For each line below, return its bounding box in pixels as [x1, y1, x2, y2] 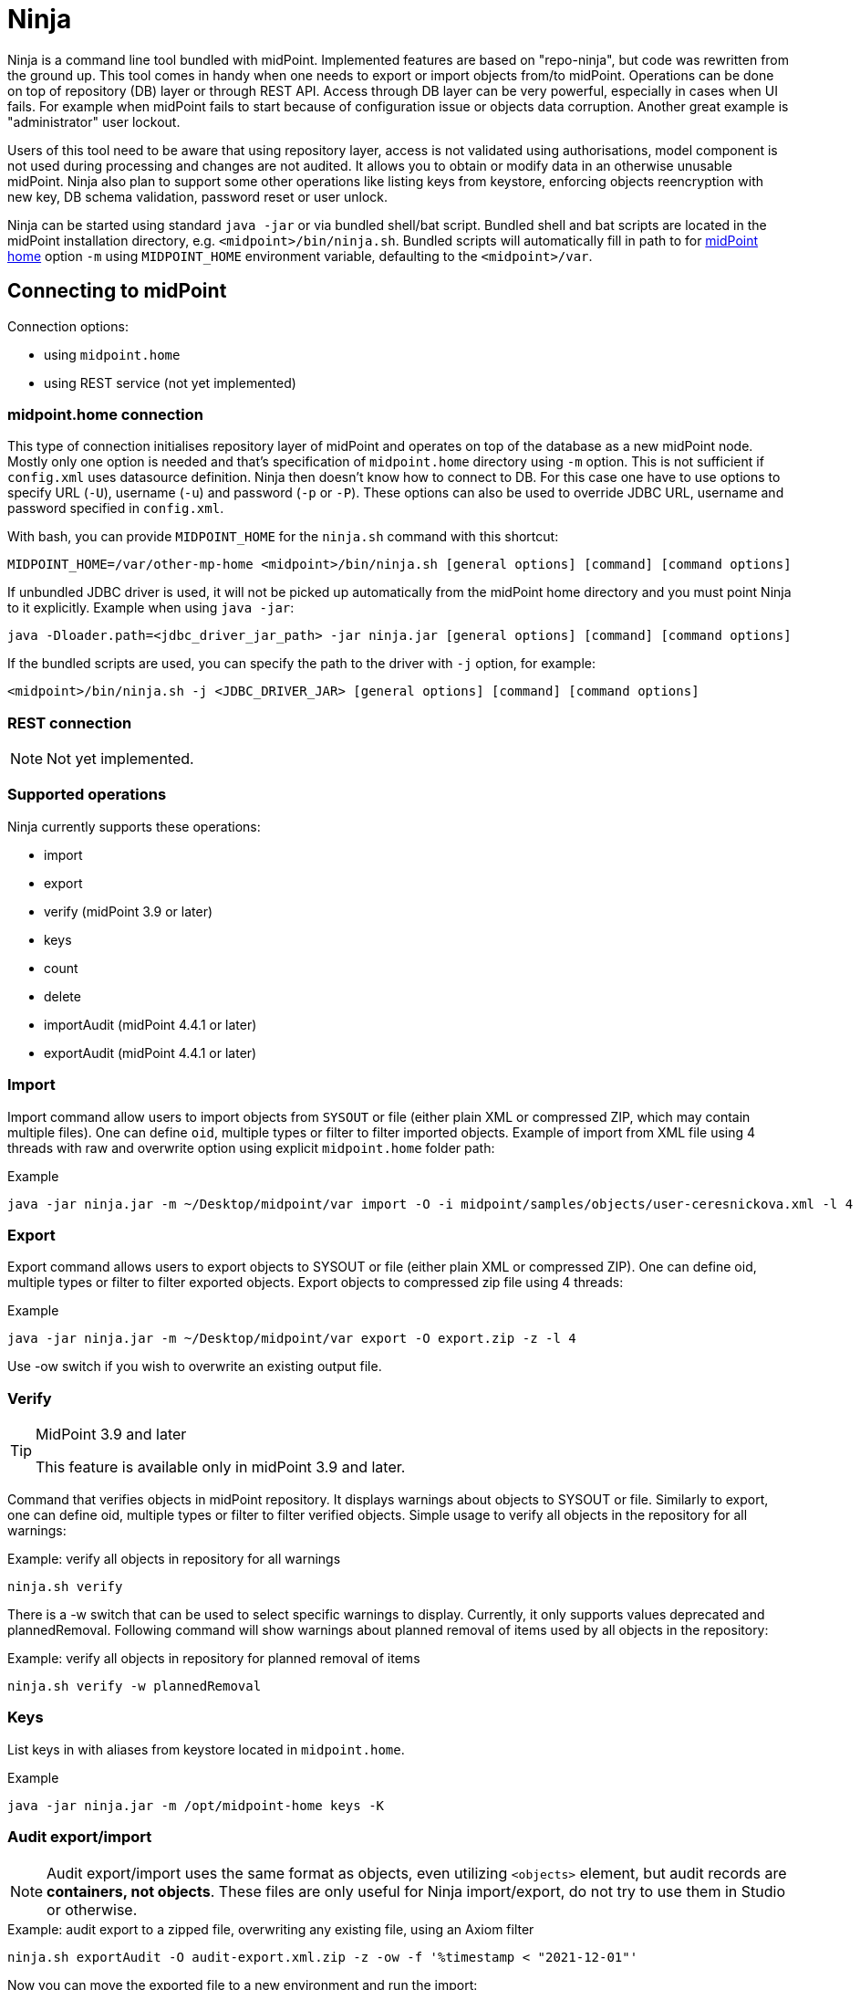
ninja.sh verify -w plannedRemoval [7, 1679, 262, 1694]
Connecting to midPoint [7, 279, 227, 303]
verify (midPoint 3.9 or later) [44, 903, 213, 919]
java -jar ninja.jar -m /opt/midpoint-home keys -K [7, 1797, 385, 1813]
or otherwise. [47, 1900, 138, 1919]
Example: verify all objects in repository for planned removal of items [7, 1650, 420, 1667]
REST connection [7, 713, 132, 732]
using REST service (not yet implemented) [44, 374, 296, 391]
